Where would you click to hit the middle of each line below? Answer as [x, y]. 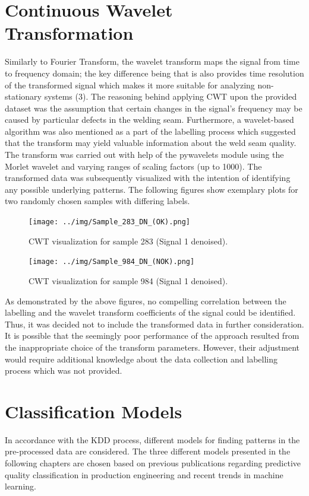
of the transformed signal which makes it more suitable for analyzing [130, 85]
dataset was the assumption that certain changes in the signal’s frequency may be [154, 108]
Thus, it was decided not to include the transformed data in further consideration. [154, 324]
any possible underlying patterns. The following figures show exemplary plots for [152, 189]
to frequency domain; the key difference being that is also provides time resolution [154, 73]
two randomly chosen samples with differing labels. [97, 201]
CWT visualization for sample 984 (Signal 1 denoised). [128, 280]
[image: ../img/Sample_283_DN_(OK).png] [110, 222]
